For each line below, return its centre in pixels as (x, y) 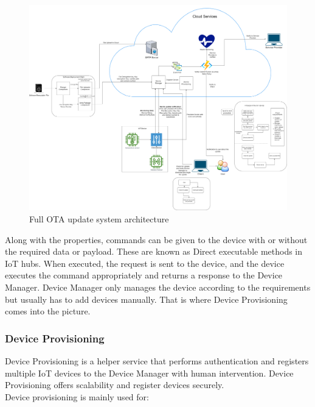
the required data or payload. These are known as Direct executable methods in (154, 251)
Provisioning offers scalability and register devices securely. (115, 385)
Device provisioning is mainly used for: (77, 396)
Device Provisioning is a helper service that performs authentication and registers (157, 361)
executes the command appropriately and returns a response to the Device (144, 275)
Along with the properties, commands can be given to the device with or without (156, 239)
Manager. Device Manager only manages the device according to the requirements (158, 287)
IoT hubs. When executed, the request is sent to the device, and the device (145, 263)
